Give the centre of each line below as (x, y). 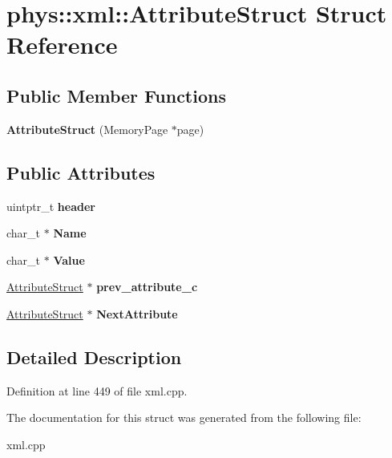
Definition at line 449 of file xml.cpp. (97, 390)
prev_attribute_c (147, 287)
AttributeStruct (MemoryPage (87, 129)
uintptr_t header (51, 206)
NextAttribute (137, 313)
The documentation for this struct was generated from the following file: (184, 417)
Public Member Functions (116, 95)
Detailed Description (94, 357)
